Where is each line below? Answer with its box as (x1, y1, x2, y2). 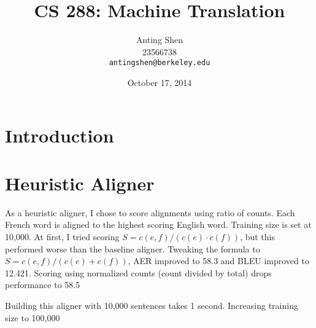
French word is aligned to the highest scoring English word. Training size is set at (5, 218, 312, 231)
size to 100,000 (5, 311, 60, 324)
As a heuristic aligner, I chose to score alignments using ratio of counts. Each (5, 206, 295, 219)
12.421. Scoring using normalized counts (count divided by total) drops (5, 266, 272, 279)
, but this (240, 230, 276, 243)
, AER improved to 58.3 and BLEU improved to (128, 254, 309, 267)
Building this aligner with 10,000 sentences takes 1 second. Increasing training (5, 299, 298, 312)
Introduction (5, 122, 114, 147)
